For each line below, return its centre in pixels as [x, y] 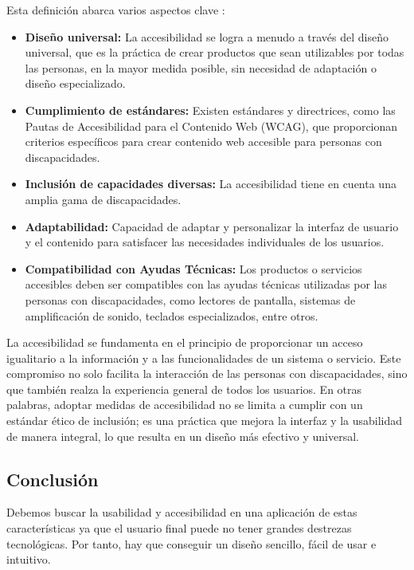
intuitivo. [29, 559]
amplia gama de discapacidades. [103, 199]
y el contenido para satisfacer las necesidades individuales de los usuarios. [205, 242]
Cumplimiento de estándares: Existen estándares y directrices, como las [210, 110]
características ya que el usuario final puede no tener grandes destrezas [179, 528]
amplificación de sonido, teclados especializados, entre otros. [172, 315]
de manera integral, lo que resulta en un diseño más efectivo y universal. [183, 436]
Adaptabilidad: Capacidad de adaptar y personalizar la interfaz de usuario [212, 226]
